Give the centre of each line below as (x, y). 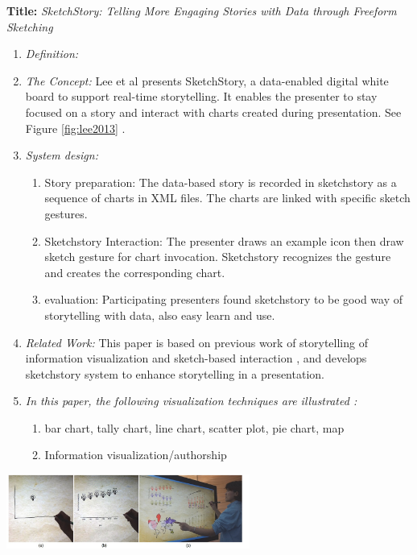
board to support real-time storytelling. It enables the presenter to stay (201, 96)
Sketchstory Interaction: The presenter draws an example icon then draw (224, 240)
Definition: (52, 54)
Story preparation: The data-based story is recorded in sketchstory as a (221, 182)
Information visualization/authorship (136, 455)
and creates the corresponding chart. (135, 272)
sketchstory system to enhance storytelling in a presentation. (175, 373)
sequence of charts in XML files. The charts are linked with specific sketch (227, 198)
